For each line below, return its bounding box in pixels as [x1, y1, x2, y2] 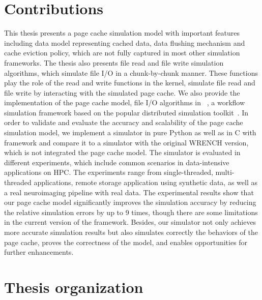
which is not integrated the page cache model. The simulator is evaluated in [4, 147, 241, 158]
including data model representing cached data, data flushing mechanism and [4, 37, 245, 48]
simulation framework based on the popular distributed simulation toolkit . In [4, 107, 249, 117]
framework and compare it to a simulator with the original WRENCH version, [4, 137, 249, 147]
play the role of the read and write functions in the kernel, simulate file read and [4, 77, 255, 88]
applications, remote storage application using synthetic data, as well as [34, 177, 257, 188]
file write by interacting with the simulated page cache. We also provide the [4, 87, 240, 98]
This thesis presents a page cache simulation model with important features [4, 27, 240, 38]
